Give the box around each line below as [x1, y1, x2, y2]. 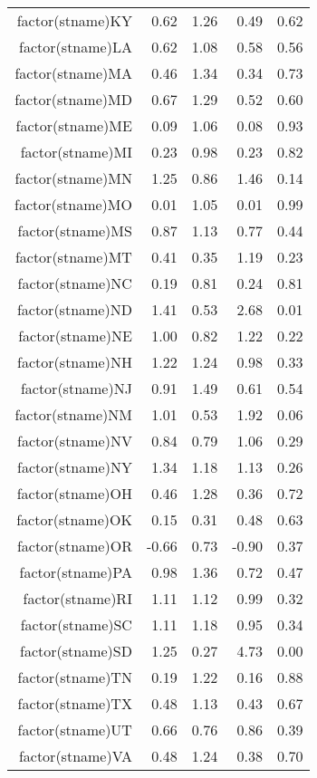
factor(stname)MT [14, 246, 132, 267]
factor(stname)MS [17, 220, 132, 241]
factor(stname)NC [17, 273, 132, 293]
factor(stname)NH [17, 351, 132, 372]
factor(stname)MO [14, 194, 132, 215]
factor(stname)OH [16, 483, 132, 504]
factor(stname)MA [14, 62, 132, 83]
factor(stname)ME [15, 115, 132, 136]
